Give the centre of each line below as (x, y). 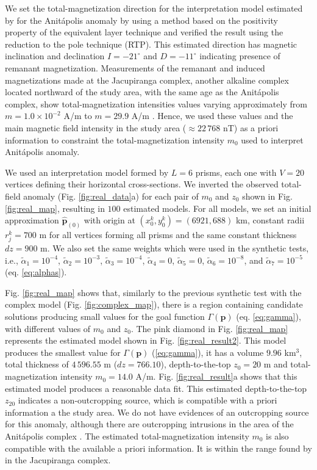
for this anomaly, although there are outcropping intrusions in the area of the (149, 424)
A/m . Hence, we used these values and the (212, 116)
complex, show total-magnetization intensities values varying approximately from (156, 103)
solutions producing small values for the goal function (105, 316)
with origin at (109, 220)
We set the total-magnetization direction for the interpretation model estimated (154, 8)
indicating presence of (240, 56)
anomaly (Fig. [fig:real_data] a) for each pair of (111, 196)
